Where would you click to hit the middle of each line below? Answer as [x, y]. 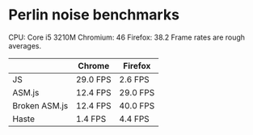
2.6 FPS [134, 79]
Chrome [94, 65]
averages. [25, 45]
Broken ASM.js [40, 105]
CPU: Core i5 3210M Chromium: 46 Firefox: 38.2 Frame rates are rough [126, 37]
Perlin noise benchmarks [94, 15]
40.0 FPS [137, 105]
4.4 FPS [134, 119]
